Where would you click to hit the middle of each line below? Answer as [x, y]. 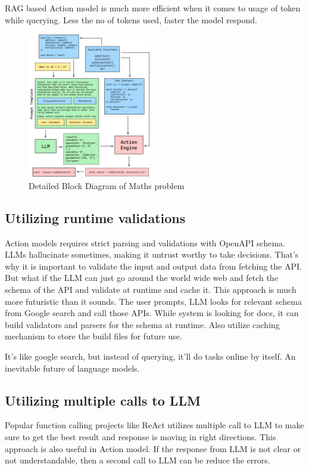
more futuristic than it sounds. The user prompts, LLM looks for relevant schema [153, 301]
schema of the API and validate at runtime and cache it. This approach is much [151, 290]
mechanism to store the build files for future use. [93, 336]
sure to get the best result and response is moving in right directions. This [141, 436]
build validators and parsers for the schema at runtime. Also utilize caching [142, 324]
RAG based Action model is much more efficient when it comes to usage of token [153, 8]
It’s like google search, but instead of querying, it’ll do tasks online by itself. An [150, 356]
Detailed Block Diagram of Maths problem [107, 185]
